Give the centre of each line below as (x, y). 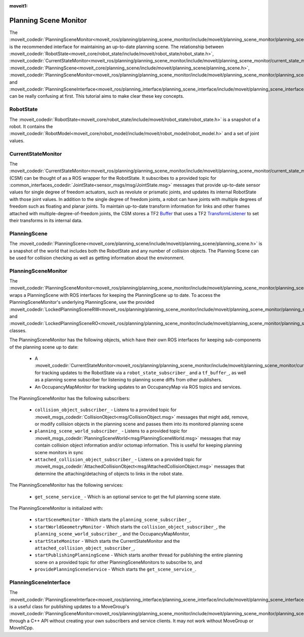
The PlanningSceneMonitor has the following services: (66, 485)
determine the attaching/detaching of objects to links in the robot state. (109, 473)
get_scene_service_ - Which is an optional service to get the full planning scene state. (128, 497)
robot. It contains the (31, 126)
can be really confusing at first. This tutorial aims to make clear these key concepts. (97, 96)
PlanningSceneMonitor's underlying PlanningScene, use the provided (82, 302)
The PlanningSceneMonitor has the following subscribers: (70, 398)
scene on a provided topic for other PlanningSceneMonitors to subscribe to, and (119, 562)
